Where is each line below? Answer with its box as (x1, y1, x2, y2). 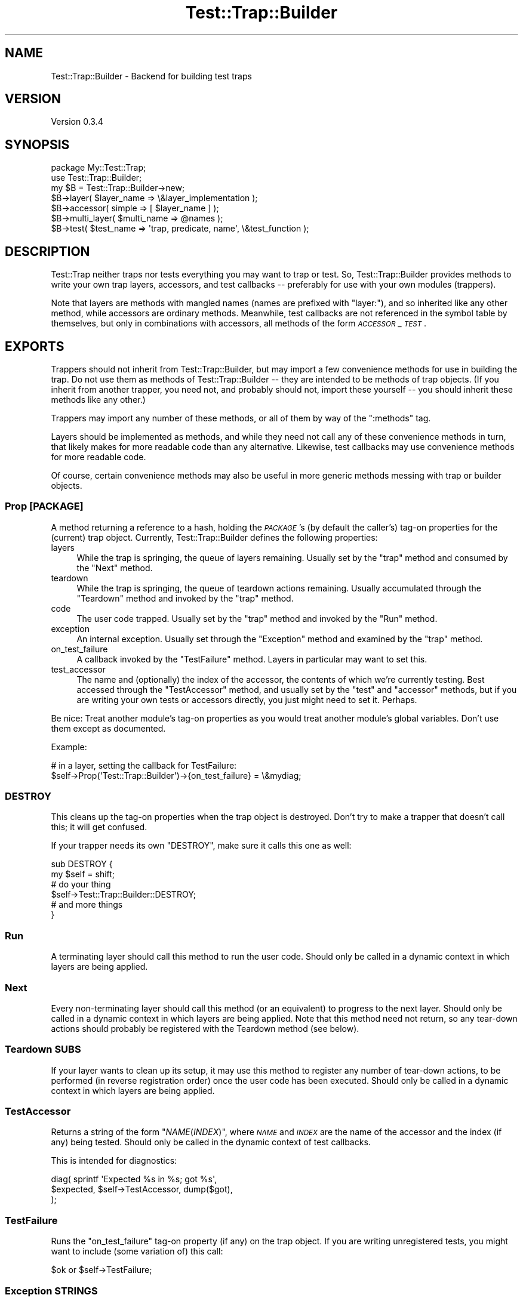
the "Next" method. (76, 562, 153, 573)
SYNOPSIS (5, 137, 70, 152)
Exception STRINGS (5, 1284, 98, 1297)
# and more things (51, 899, 123, 910)
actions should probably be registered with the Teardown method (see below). (51, 1023, 359, 1034)
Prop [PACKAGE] (5, 500, 84, 513)
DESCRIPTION (5, 243, 90, 259)
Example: (51, 741, 87, 752)
